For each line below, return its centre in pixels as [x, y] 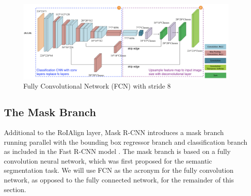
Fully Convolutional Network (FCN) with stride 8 [97, 86]
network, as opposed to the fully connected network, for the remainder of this [119, 180]
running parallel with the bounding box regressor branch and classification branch [126, 142]
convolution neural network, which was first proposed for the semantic [108, 160]
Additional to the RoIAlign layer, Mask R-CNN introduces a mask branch [114, 132]
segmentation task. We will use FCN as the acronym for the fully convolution [119, 170]
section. [15, 189]
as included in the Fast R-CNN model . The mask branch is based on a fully [117, 151]
